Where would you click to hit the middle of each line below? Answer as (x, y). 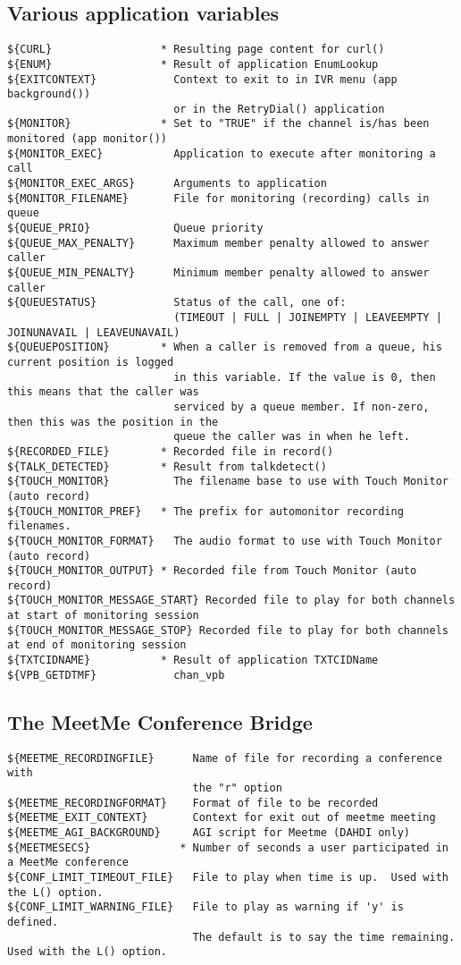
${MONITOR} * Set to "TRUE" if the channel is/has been (218, 124)
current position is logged (91, 362)
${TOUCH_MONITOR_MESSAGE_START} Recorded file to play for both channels (231, 601)
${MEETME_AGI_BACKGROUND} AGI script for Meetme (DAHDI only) (209, 832)
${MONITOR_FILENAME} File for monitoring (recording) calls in (218, 198)
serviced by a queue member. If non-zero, (302, 406)
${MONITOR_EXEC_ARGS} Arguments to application (167, 184)
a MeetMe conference (68, 863)
